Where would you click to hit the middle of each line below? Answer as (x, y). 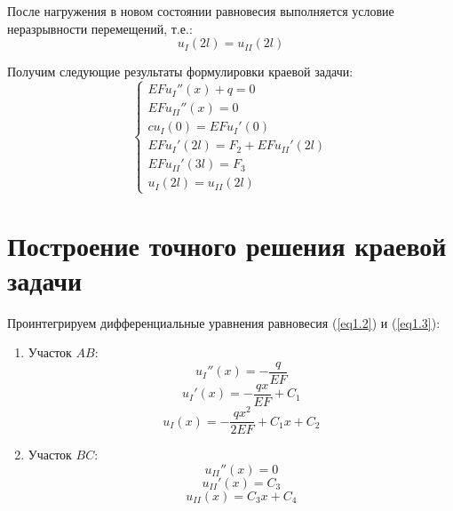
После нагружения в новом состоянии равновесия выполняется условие (201, 11)
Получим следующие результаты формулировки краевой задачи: (180, 72)
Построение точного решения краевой (227, 245)
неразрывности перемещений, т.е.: (100, 28)
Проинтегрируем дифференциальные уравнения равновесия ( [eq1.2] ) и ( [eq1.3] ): (224, 322)
